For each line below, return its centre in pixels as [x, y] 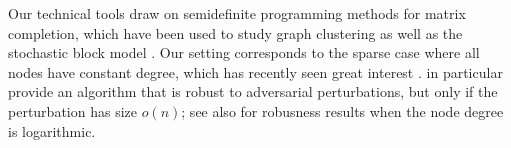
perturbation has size [72, 110]
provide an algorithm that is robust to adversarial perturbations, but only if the [253, 91]
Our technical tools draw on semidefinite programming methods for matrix [237, 13]
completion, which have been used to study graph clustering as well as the [235, 32]
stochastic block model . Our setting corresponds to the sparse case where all [244, 52]
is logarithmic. [52, 130]
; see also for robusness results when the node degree [342, 110]
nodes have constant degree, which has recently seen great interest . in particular [255, 71]
